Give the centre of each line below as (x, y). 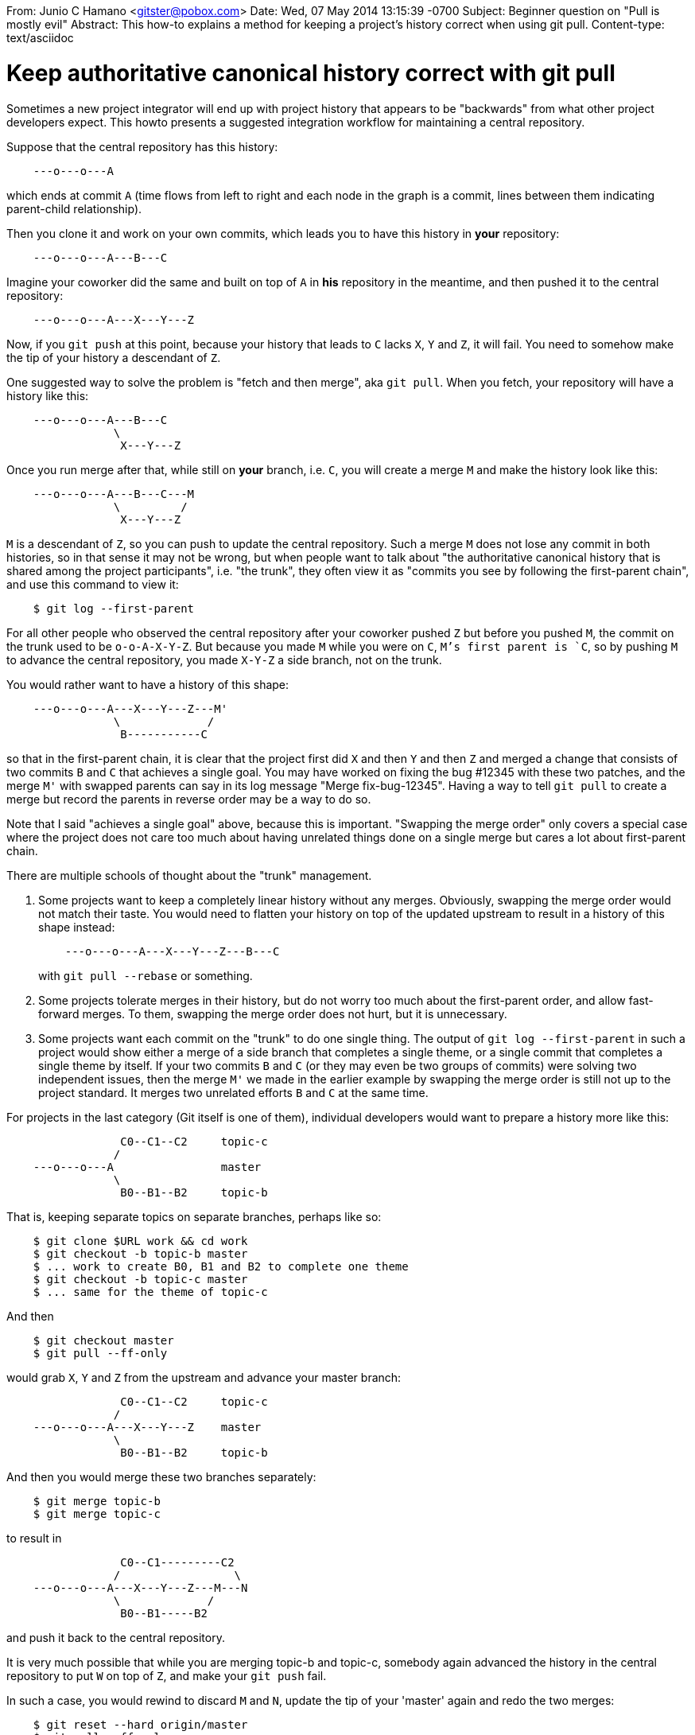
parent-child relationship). (74, 208)
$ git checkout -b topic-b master (140, 1253)
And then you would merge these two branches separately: (161, 1476)
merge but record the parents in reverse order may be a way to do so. (189, 799)
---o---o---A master (147, 1167)
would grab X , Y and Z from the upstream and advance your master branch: (204, 1377)
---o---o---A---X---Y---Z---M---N (140, 1587)
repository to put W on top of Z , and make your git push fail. (167, 1675)
